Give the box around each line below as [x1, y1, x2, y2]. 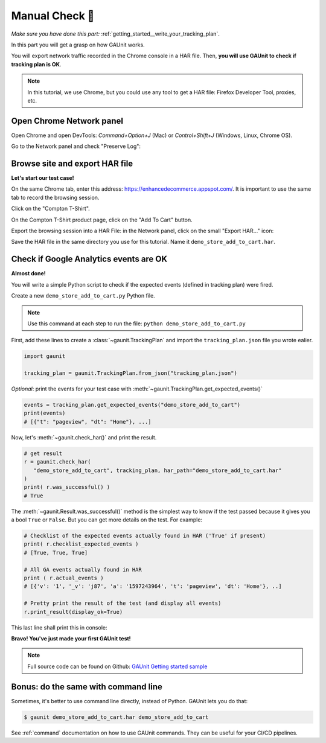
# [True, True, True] [24, 549, 88, 556]
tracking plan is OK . [11, 60, 62, 68]
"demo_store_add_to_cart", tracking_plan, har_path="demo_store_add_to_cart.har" [33, 467, 282, 474]
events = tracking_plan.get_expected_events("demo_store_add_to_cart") [24, 401, 241, 409]
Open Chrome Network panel [11, 115, 124, 126]
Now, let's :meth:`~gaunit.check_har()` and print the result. [11, 433, 157, 441]
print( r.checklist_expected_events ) [24, 541, 139, 547]
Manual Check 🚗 [11, 9, 95, 22]
